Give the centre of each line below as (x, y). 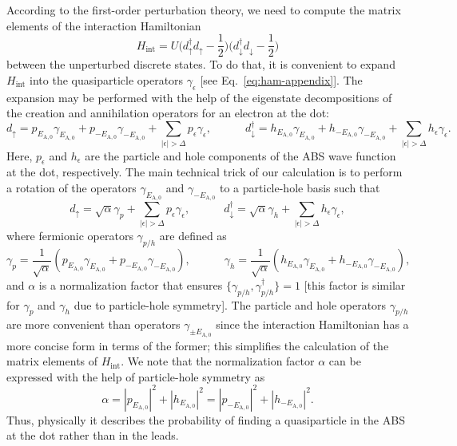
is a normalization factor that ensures (131, 284)
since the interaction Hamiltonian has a (312, 324)
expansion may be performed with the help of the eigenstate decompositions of (199, 97)
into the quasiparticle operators (107, 79)
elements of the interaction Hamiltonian (104, 25)
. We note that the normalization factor (218, 361)
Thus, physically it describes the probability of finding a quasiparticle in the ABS (206, 419)
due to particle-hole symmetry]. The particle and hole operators (230, 304)
